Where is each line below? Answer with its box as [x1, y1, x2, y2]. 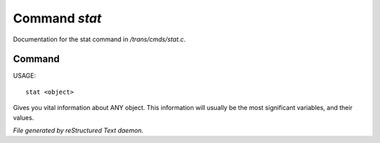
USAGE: [13, 71, 37, 80]
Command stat [13, 11, 102, 26]
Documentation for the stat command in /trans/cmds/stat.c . [13, 35, 186, 43]
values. [13, 113, 34, 122]
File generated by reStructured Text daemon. [13, 126, 144, 135]
